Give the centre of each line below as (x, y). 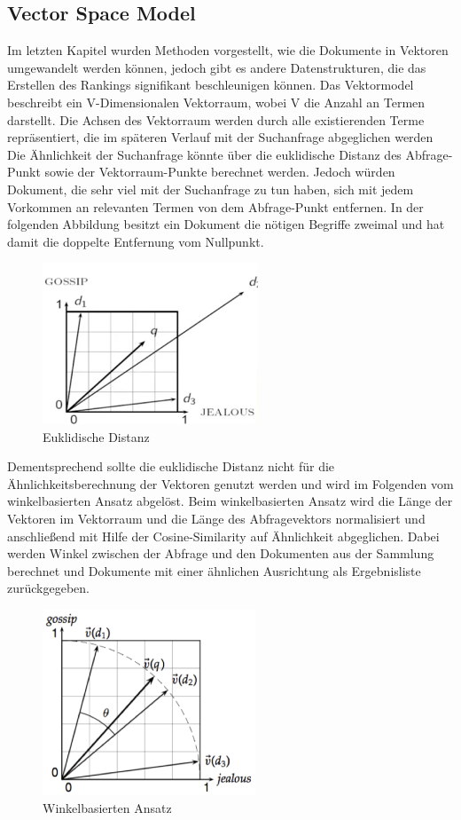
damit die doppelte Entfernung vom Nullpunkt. (136, 241)
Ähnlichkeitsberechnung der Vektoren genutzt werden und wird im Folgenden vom (230, 483)
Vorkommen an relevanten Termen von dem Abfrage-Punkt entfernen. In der (215, 206)
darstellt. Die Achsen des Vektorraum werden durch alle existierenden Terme (216, 119)
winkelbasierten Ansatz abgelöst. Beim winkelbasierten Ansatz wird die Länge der (230, 501)
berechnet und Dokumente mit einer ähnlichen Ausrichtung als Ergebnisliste (214, 570)
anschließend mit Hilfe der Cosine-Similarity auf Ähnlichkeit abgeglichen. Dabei (223, 536)
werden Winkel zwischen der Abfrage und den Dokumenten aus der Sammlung (221, 553)
